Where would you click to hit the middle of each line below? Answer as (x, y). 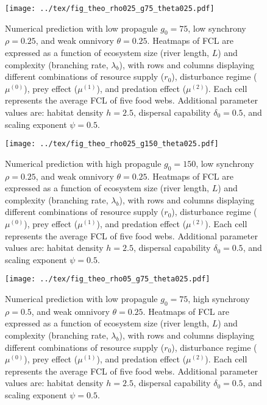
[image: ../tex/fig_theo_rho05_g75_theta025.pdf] (108, 279)
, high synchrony (219, 299)
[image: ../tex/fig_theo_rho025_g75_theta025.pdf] (110, 9)
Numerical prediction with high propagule (83, 163)
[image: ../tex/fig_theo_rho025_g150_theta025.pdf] (112, 144)
